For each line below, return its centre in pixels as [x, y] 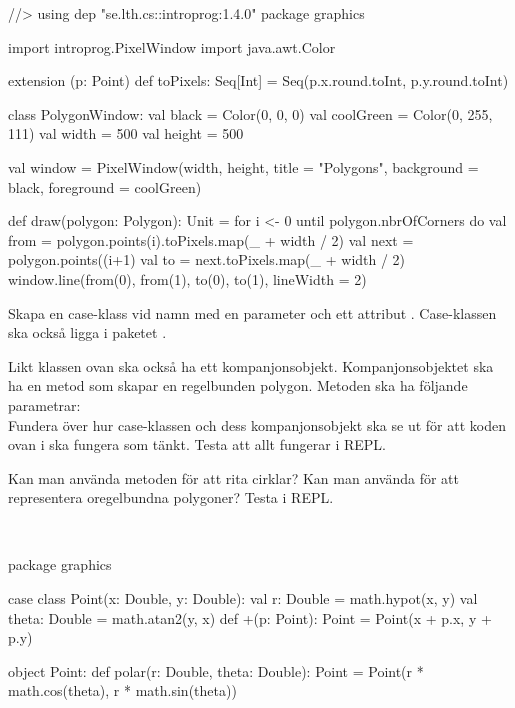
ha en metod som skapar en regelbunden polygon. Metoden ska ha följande [238, 385]
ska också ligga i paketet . [87, 332]
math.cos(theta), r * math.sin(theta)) [122, 690]
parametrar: [44, 404]
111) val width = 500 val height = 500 [126, 133]
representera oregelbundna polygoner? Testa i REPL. [171, 497]
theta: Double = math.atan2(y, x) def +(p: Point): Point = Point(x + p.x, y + [250, 617]
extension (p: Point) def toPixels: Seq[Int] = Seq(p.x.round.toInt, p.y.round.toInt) [258, 80]
